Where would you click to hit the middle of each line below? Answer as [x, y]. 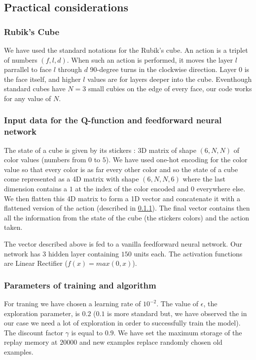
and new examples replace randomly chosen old [151, 342]
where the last [204, 179]
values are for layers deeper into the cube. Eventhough [170, 79]
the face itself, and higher [42, 79]
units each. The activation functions [188, 253]
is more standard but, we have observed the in [177, 313]
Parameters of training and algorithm [80, 285]
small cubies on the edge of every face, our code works [170, 89]
